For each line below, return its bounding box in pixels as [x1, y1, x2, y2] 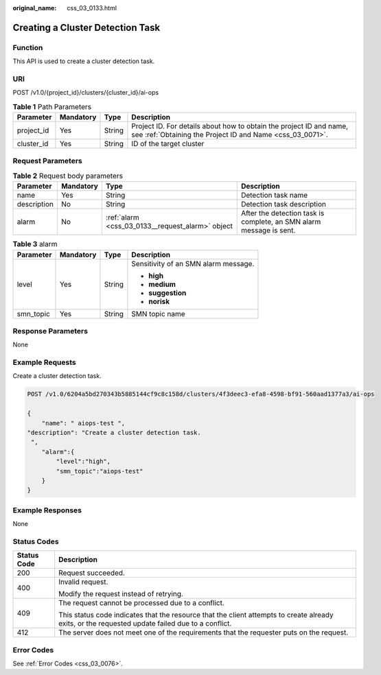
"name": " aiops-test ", [41, 419, 126, 427]
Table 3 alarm [12, 239, 58, 249]
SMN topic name [131, 309, 185, 318]
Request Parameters [12, 156, 82, 166]
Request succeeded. [58, 568, 125, 578]
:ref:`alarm [105, 213, 140, 222]
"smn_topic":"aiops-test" [56, 467, 143, 475]
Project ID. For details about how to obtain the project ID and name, [131, 121, 349, 131]
